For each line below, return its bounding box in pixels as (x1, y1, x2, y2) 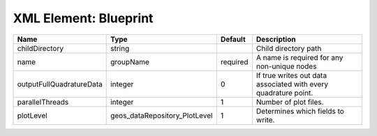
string (110, 43, 130, 53)
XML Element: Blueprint (13, 10, 154, 26)
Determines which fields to (256, 106, 345, 116)
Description (256, 34, 296, 44)
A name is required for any (256, 52, 343, 62)
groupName (110, 56, 150, 66)
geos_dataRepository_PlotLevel (110, 110, 213, 120)
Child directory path (256, 43, 322, 53)
